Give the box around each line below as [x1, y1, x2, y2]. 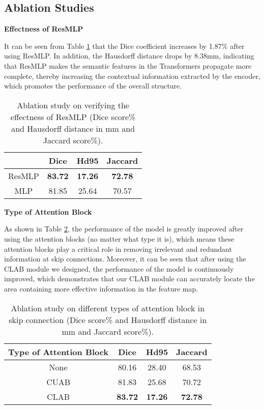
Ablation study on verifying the [17, 99, 129, 111]
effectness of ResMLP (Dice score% [10, 110, 136, 123]
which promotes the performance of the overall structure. [4, 80, 182, 91]
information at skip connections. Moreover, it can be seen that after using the [4, 253, 246, 264]
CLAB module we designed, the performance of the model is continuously [4, 263, 234, 274]
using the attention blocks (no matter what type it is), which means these [4, 233, 234, 244]
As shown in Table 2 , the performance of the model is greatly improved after [4, 223, 244, 234]
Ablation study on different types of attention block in [11, 302, 205, 314]
